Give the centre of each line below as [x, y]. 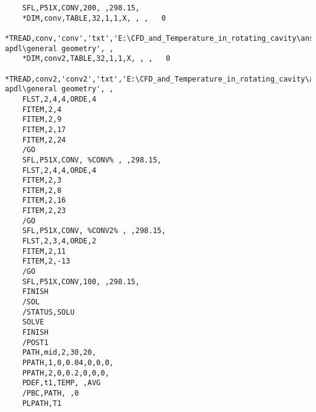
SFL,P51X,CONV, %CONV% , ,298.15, [92, 160]
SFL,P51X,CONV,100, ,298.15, [81, 281]
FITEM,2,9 [42, 120]
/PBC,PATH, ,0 [50, 393]
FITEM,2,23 [44, 211]
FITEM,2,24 [44, 140]
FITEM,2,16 [44, 201]
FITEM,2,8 [42, 190]
